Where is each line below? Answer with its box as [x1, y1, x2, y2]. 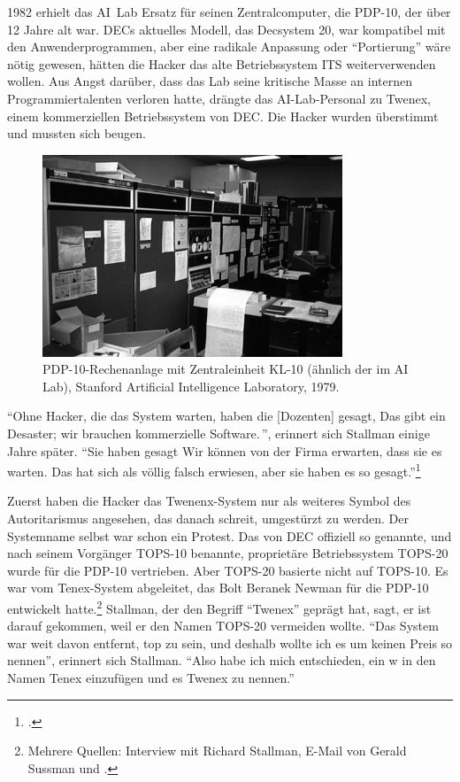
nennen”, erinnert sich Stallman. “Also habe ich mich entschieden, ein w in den [7, 651, 436, 670]
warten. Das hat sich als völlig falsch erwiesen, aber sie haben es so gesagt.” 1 [7, 460, 421, 480]
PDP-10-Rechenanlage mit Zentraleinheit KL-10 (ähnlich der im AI [42, 360, 409, 378]
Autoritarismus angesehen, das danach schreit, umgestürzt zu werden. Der [7, 509, 409, 528]
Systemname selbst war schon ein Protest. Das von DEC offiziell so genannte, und [7, 526, 452, 545]
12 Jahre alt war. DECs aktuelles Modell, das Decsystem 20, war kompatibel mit [7, 19, 446, 38]
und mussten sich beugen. [7, 124, 146, 143]
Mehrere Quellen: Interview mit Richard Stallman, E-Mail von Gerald [27, 741, 407, 760]
